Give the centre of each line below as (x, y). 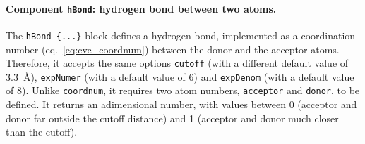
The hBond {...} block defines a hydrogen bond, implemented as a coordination (181, 35)
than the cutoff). (42, 132)
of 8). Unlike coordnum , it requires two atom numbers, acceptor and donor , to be (183, 90)
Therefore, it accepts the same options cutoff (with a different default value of (177, 63)
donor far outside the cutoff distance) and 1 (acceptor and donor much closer (172, 118)
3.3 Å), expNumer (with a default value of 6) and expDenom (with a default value (180, 76)
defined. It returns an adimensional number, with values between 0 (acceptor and (181, 104)
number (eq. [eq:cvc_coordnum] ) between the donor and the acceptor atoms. (173, 49)
